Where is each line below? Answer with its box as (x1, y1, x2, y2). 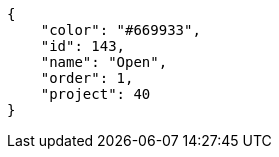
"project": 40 (40, 86, 151, 102)
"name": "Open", (40, 54, 168, 70)
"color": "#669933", (40, 22, 201, 38)
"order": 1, (40, 70, 134, 86)
